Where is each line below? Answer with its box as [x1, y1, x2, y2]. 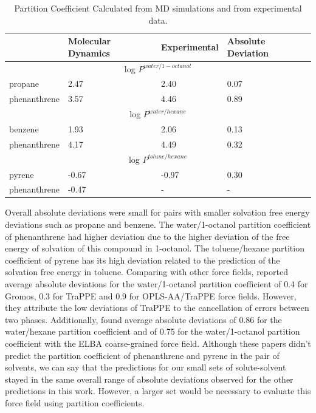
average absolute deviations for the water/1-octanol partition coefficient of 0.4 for [5, 278, 308, 290]
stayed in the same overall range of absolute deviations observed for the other [5, 372, 294, 385]
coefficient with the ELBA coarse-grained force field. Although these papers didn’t [5, 337, 311, 349]
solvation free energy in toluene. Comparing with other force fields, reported [5, 265, 288, 278]
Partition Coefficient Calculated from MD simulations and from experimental [14, 2, 302, 14]
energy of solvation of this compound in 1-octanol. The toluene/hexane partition [5, 242, 304, 254]
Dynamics [67, 46, 110, 59]
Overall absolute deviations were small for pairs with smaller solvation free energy [5, 206, 310, 219]
